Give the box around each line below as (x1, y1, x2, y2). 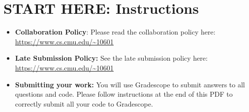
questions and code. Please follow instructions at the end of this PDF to (15, 89, 233, 99)
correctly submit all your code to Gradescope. (15, 98, 153, 109)
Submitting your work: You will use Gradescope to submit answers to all (15, 79, 245, 89)
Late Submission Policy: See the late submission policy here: (15, 53, 208, 63)
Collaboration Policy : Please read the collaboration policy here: (15, 27, 216, 37)
